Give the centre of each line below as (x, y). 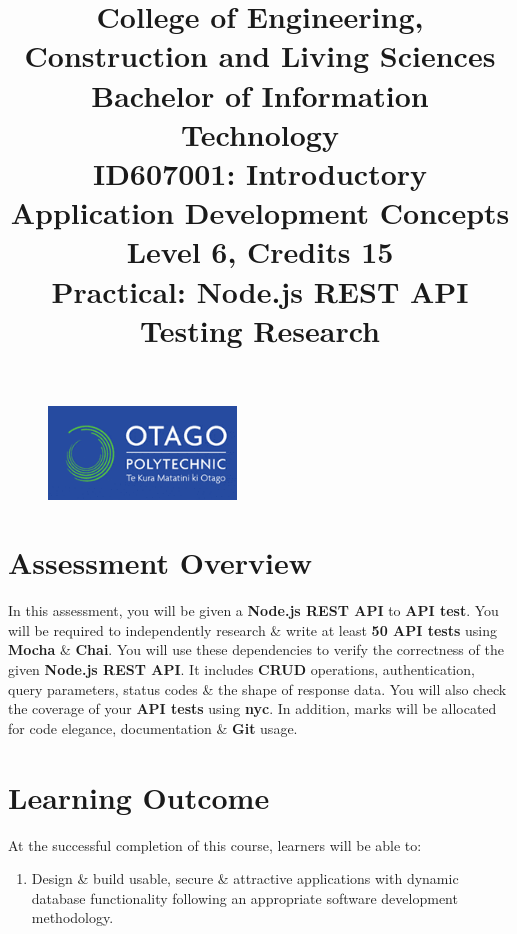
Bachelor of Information (260, 94)
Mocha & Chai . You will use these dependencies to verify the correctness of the (256, 649)
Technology (260, 133)
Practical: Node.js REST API (260, 290)
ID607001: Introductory (260, 172)
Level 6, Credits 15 (260, 251)
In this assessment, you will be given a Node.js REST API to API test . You (253, 610)
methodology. (72, 917)
